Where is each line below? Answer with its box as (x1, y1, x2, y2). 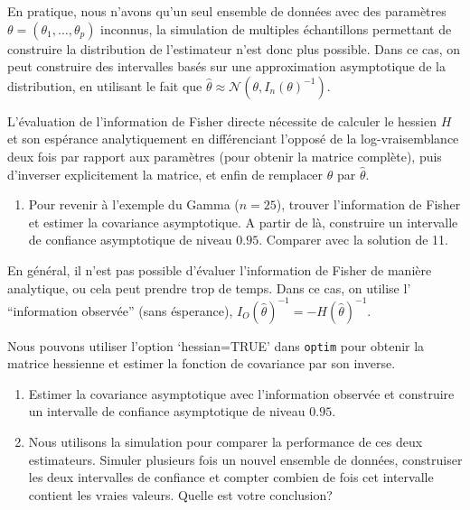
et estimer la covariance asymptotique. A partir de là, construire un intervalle (28, 212, 458, 231)
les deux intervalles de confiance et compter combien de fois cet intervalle (28, 468, 434, 487)
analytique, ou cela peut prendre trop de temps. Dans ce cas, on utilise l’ (7, 278, 411, 297)
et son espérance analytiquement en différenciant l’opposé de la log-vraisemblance (7, 129, 459, 148)
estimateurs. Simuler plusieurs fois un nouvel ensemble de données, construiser (28, 450, 463, 468)
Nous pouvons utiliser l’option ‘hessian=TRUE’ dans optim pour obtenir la (7, 336, 425, 355)
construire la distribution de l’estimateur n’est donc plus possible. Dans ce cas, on (7, 39, 461, 58)
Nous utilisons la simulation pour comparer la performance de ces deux (28, 432, 423, 451)
